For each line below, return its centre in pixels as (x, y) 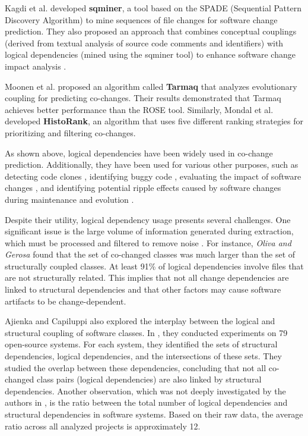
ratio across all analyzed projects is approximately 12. (103, 426)
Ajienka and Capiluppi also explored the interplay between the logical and (140, 321)
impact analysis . (36, 66)
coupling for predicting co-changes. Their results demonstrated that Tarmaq (143, 98)
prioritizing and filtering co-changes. (70, 132)
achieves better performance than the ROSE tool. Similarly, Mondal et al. (139, 109)
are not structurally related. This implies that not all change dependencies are (147, 277)
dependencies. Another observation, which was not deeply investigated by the (145, 390)
